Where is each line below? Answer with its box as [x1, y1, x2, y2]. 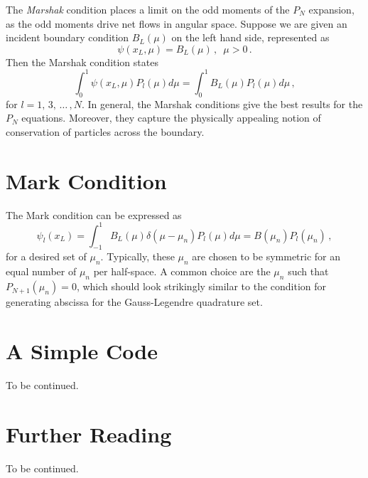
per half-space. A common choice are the [93, 264, 271, 279]
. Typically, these [100, 249, 175, 264]
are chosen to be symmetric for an [192, 249, 341, 264]
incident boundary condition [6, 30, 129, 45]
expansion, [308, 2, 355, 16]
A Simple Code [6, 336, 158, 365]
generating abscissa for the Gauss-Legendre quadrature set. [6, 294, 263, 309]
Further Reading [6, 419, 172, 448]
